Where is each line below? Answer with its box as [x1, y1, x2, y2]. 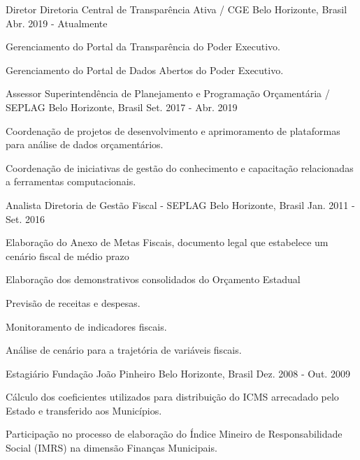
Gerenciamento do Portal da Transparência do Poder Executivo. [6, 39, 280, 54]
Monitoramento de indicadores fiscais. [6, 319, 167, 333]
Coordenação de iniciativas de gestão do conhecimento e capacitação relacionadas [6, 160, 354, 175]
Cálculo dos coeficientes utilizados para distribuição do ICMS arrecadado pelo [6, 389, 339, 404]
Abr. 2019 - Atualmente [6, 15, 108, 30]
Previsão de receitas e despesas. [6, 295, 141, 310]
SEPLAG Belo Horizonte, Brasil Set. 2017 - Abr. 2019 [6, 99, 238, 114]
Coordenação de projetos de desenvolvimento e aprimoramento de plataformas [6, 123, 340, 138]
